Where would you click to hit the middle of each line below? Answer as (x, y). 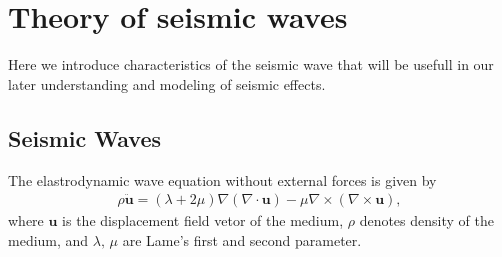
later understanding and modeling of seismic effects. (167, 83)
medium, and (48, 239)
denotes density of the (426, 220)
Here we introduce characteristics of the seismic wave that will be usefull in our (251, 64)
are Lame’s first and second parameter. (242, 239)
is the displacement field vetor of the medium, (203, 220)
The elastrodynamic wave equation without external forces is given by (222, 179)
